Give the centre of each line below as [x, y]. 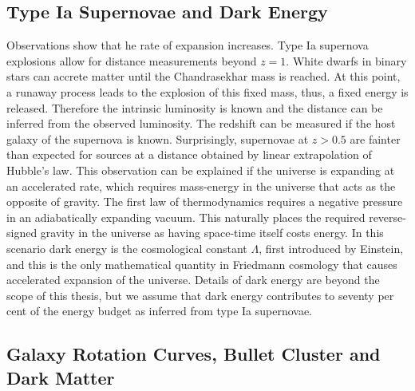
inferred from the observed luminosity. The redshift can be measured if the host [201, 123]
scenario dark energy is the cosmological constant [127, 248]
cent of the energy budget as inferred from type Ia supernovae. [160, 311]
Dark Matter [61, 377]
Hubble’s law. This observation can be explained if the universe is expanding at [201, 170]
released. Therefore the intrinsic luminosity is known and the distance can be [195, 107]
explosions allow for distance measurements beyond [132, 60]
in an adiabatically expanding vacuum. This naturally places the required [186, 217]
